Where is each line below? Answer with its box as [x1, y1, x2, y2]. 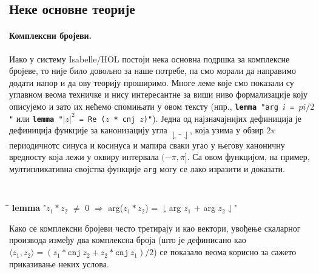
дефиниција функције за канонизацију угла [9, 124, 167, 136]
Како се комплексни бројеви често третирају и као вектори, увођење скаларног [9, 221, 301, 234]
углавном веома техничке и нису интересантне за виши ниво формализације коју [9, 88, 308, 101]
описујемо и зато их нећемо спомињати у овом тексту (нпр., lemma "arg [9, 99, 278, 112]
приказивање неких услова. [9, 257, 109, 270]
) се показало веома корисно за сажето [153, 246, 297, 258]
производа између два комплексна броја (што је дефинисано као [9, 233, 246, 246]
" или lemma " [9, 112, 63, 124]
